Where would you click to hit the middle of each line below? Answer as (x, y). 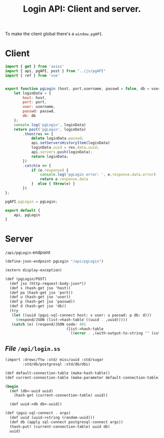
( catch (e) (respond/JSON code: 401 (49, 324)
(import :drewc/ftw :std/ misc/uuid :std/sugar (54, 360)
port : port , (35, 102)
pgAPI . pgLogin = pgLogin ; (31, 201)
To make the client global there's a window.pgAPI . (54, 34)
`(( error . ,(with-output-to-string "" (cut (114, 333)
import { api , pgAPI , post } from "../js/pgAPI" (55, 71)
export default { (23, 210)
